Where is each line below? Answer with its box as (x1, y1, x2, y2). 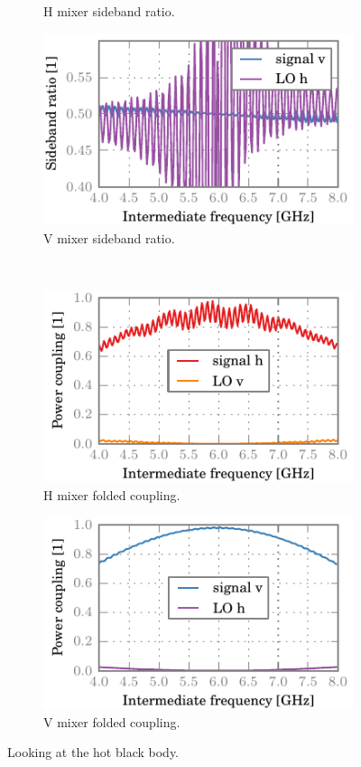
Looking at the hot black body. (7, 743, 180, 762)
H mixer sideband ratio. (43, 2, 175, 20)
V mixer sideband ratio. (43, 228, 175, 247)
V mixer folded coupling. (43, 712, 180, 731)
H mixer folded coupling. (43, 485, 180, 504)
